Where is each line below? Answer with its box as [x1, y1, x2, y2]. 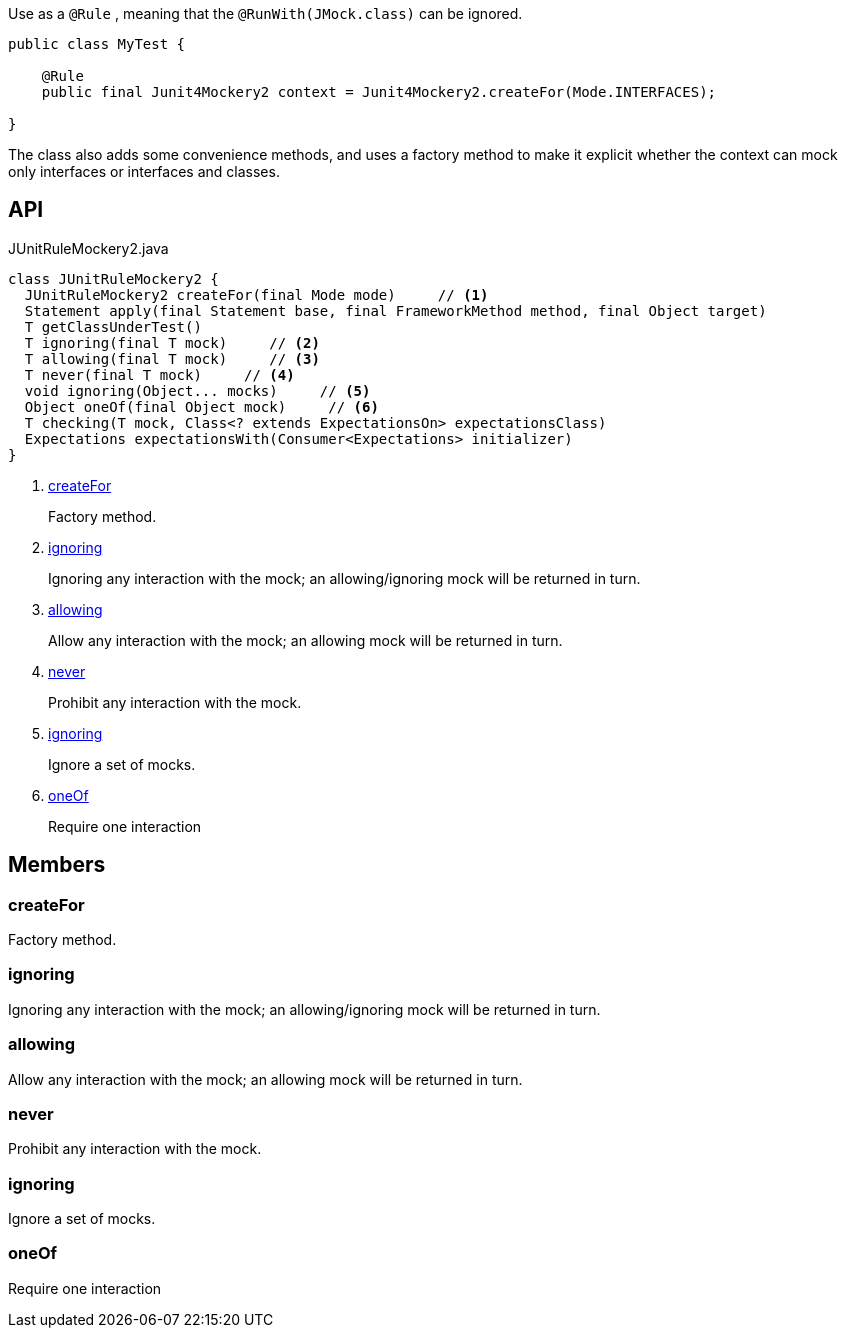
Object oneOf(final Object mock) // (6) [24, 398, 379, 415]
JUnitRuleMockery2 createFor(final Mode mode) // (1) [24, 286, 489, 303]
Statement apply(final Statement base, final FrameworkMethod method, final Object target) [24, 302, 767, 319]
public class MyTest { [8, 36, 186, 52]
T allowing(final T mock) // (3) [24, 350, 320, 367]
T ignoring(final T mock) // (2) [24, 334, 320, 351]
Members [8, 852, 106, 878]
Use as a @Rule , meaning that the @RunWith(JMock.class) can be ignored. [8, 5, 523, 22]
